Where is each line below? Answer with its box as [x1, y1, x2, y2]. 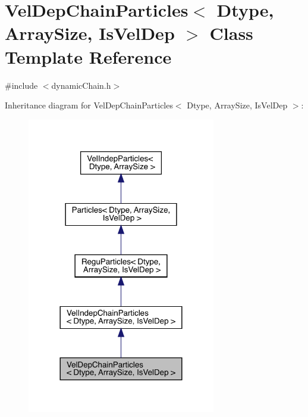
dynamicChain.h [51, 79, 111, 91]
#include [5, 79, 38, 91]
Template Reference [5, 44, 172, 69]
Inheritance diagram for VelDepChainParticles [5, 99, 173, 111]
